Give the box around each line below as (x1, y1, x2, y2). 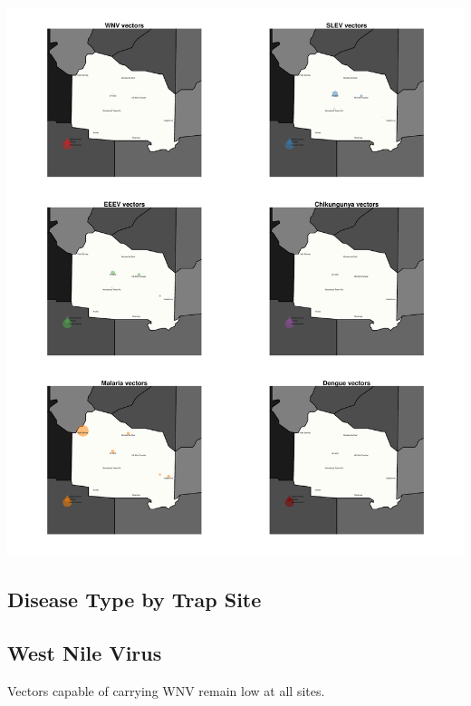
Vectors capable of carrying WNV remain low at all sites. (7, 681, 325, 700)
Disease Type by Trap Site (7, 585, 262, 614)
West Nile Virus (7, 638, 162, 666)
